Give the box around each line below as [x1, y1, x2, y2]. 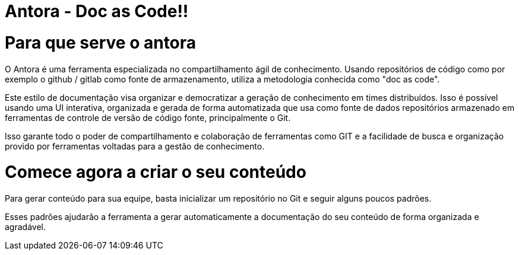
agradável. [5, 222, 46, 232]
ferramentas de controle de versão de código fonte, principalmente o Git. [5, 112, 291, 123]
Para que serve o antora [5, 32, 197, 53]
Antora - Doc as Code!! [5, 1, 189, 21]
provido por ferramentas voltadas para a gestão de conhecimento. [5, 141, 265, 151]
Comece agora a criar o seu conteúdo [5, 162, 306, 183]
